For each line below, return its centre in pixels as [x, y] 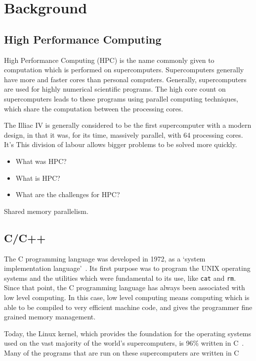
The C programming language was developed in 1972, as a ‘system [105, 258]
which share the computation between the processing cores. [94, 108]
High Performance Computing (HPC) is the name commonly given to [109, 60]
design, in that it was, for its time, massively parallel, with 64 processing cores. [124, 134]
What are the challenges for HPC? [68, 194]
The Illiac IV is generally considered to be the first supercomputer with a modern [128, 125]
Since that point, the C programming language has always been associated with [125, 287]
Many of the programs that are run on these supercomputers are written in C [122, 352]
